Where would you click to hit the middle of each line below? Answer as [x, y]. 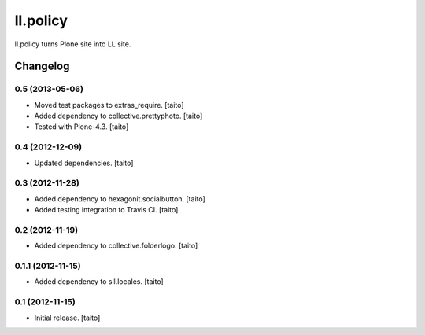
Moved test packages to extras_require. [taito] [109, 105]
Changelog [42, 66]
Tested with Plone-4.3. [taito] [81, 127]
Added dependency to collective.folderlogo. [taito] [116, 246]
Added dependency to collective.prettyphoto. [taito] [118, 116]
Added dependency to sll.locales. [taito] [99, 282]
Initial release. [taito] [67, 318]
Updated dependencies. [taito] [84, 163]
